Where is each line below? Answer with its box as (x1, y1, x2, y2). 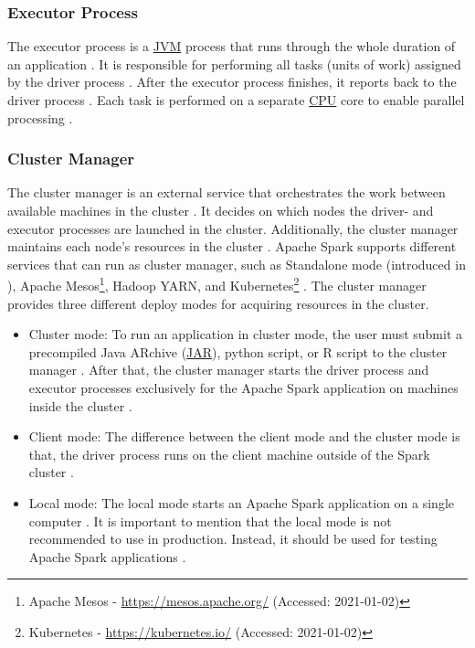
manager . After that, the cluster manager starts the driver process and (28, 360, 429, 379)
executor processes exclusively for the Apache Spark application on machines (28, 378, 459, 397)
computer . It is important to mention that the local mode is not (28, 511, 392, 530)
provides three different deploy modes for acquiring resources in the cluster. (7, 293, 429, 313)
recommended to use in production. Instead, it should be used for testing (28, 529, 438, 548)
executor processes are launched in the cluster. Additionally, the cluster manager (7, 218, 459, 238)
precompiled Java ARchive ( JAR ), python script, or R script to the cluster (28, 342, 448, 361)
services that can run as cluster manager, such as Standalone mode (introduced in (7, 254, 466, 273)
